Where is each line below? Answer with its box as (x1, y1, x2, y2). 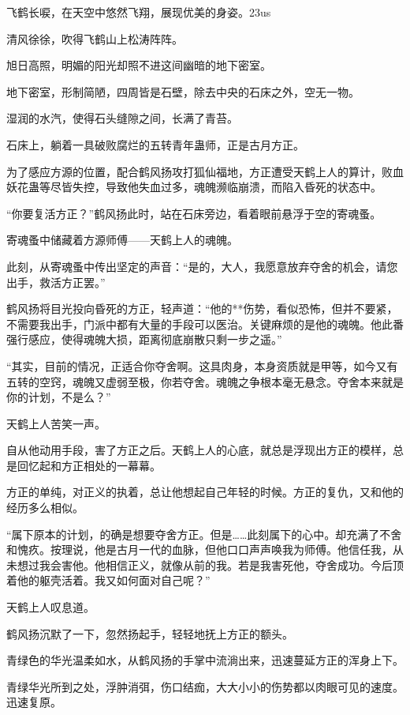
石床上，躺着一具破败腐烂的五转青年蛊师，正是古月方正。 (6, 136, 304, 152)
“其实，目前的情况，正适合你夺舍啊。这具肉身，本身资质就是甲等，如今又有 (6, 357, 398, 374)
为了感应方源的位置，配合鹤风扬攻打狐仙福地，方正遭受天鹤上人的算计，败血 (6, 163, 404, 179)
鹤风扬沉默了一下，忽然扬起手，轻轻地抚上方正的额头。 (6, 625, 293, 642)
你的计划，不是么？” (6, 389, 111, 405)
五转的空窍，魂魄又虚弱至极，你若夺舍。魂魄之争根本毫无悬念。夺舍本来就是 (6, 373, 404, 389)
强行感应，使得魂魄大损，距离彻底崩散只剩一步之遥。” (6, 331, 282, 348)
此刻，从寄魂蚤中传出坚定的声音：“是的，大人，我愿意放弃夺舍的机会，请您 (6, 258, 398, 274)
